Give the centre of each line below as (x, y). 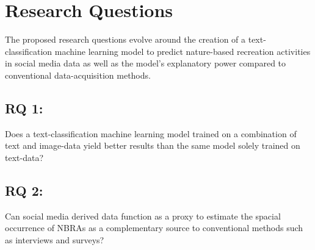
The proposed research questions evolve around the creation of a (125, 39)
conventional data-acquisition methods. (78, 75)
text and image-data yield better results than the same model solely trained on (153, 145)
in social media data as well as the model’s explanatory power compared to (146, 63)
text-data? (24, 157)
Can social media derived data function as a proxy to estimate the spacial (143, 216)
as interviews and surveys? (55, 239)
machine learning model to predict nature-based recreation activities (183, 51)
